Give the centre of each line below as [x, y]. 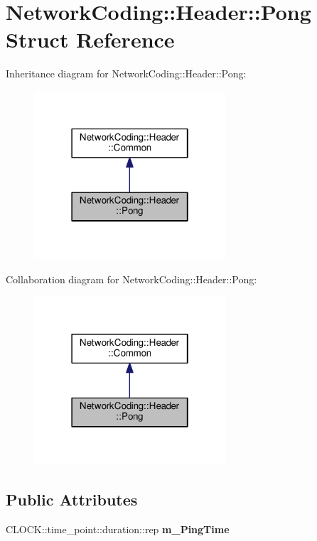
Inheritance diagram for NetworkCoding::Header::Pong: [126, 73]
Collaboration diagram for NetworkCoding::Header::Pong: [131, 279]
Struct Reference [90, 39]
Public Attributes [72, 499]
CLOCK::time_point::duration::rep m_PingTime [118, 529]
